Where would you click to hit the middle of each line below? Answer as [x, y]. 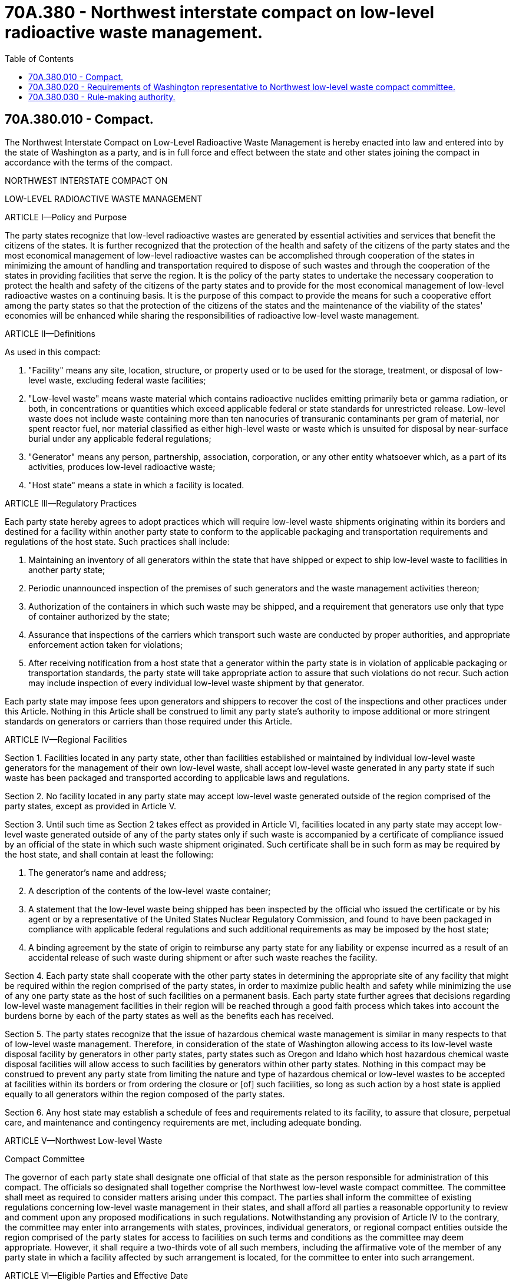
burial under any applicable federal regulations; [120, 438]
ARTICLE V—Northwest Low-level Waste [84, 1140]
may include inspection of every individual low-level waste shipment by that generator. [196, 683]
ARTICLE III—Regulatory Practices [71, 503]
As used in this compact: [53, 352]
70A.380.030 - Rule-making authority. [102, 97]
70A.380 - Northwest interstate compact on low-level [220, 12]
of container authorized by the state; [99, 616]
